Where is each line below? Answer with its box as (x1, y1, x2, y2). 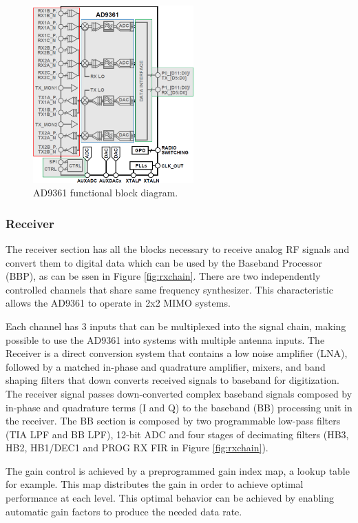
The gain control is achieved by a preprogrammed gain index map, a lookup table (6, 463, 350, 478)
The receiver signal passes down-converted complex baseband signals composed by (6, 386, 352, 400)
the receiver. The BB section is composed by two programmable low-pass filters (6, 413, 341, 428)
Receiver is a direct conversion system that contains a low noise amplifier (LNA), (6, 346, 348, 360)
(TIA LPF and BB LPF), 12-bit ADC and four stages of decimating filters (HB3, (6, 427, 349, 441)
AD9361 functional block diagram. (33, 185, 178, 200)
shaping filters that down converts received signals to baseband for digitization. (6, 373, 339, 387)
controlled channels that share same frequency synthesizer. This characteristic (6, 282, 333, 296)
